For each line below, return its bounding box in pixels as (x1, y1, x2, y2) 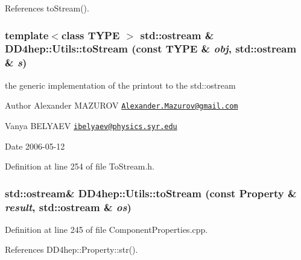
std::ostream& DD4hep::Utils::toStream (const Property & (5, 185, 297, 200)
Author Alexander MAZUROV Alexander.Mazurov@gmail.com (5, 99, 238, 112)
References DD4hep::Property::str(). (5, 243, 138, 256)
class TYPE (61, 27, 120, 42)
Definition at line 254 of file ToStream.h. (5, 160, 154, 173)
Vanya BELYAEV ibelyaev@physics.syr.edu (5, 119, 177, 132)
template (5, 27, 49, 42)
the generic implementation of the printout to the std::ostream (5, 78, 236, 91)
